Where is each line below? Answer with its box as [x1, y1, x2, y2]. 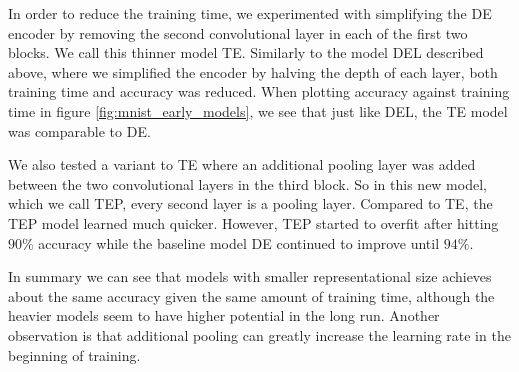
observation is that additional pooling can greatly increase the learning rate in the [8, 324, 511, 345]
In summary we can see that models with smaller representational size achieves [8, 266, 492, 287]
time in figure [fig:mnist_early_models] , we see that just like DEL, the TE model [8, 100, 508, 121]
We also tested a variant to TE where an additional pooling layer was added [8, 154, 476, 175]
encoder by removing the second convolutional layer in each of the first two [8, 22, 468, 43]
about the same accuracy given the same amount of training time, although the [8, 285, 495, 306]
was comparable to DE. [8, 120, 151, 141]
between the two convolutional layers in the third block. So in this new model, [8, 173, 487, 194]
